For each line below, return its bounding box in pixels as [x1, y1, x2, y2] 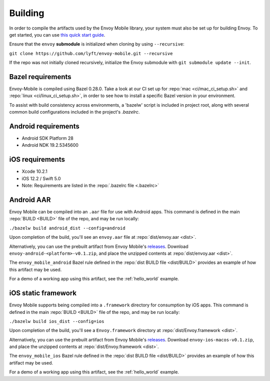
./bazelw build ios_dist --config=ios [9, 318, 104, 324]
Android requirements [9, 122, 79, 130]
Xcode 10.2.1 [21, 168, 47, 175]
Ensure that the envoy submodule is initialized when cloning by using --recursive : [9, 41, 184, 47]
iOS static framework [9, 289, 77, 297]
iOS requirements [9, 155, 65, 164]
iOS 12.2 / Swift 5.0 [21, 175, 61, 181]
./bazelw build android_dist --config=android [9, 225, 125, 231]
